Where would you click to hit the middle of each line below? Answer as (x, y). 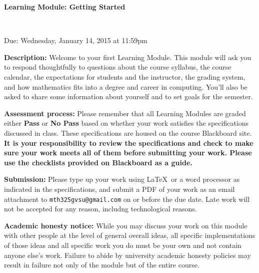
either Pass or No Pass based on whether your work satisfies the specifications (126, 123)
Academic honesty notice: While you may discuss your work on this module (126, 225)
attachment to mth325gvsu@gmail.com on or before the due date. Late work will (127, 199)
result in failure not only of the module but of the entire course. (102, 265)
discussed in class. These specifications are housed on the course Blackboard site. (128, 132)
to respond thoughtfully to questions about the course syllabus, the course (118, 67)
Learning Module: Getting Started (65, 7)
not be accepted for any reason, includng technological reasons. (100, 209)
